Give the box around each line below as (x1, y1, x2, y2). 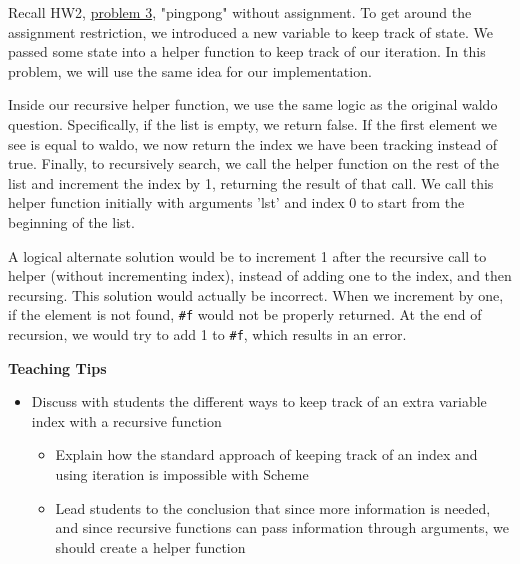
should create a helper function (55, 536, 246, 557)
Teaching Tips (8, 357, 107, 378)
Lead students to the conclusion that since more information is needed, (55, 497, 491, 518)
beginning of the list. (8, 211, 135, 232)
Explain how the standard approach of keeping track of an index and (55, 444, 478, 465)
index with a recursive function (31, 410, 222, 431)
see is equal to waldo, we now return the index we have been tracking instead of (8, 133, 498, 154)
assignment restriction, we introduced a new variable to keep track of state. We (8, 21, 494, 42)
